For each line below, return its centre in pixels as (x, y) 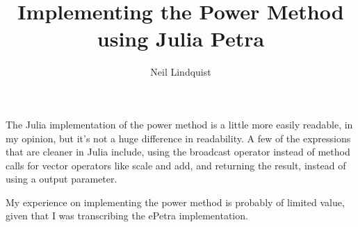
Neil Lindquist (181, 72)
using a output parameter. (62, 179)
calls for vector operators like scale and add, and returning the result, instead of (176, 165)
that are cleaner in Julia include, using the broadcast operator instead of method (178, 152)
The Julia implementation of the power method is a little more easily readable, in (179, 124)
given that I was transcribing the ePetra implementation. (127, 216)
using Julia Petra (181, 39)
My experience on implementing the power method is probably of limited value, (175, 202)
